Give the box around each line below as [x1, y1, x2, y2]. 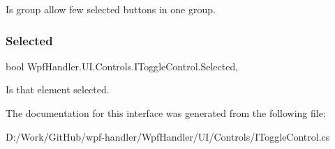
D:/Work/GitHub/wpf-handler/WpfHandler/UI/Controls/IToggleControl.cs [6, 129, 330, 143]
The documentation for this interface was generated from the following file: [6, 106, 326, 120]
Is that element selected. [6, 82, 110, 97]
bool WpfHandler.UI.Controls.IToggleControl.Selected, [6, 58, 239, 73]
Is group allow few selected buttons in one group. [6, 2, 216, 16]
